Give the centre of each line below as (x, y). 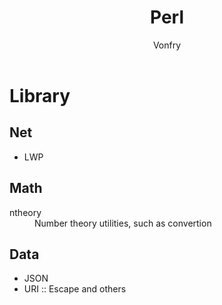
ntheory (25, 212)
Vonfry (167, 45)
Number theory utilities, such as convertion (123, 223)
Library (40, 95)
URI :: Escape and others (75, 289)
